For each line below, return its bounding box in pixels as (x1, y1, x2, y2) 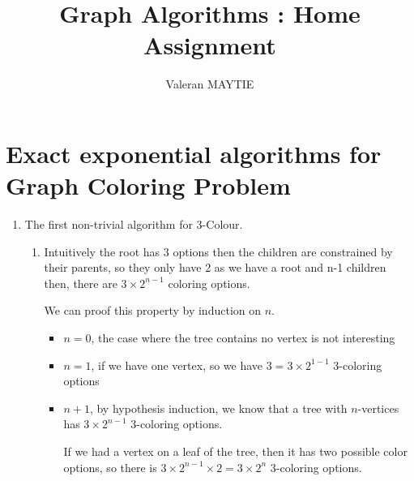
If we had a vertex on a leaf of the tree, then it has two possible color (63, 442, 408, 459)
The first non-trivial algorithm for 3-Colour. (24, 216, 243, 233)
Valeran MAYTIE (165, 75, 254, 92)
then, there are (44, 274, 117, 291)
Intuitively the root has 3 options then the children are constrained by (44, 243, 393, 260)
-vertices (357, 399, 399, 416)
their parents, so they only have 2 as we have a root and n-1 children (44, 259, 386, 276)
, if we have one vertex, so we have (91, 356, 263, 373)
